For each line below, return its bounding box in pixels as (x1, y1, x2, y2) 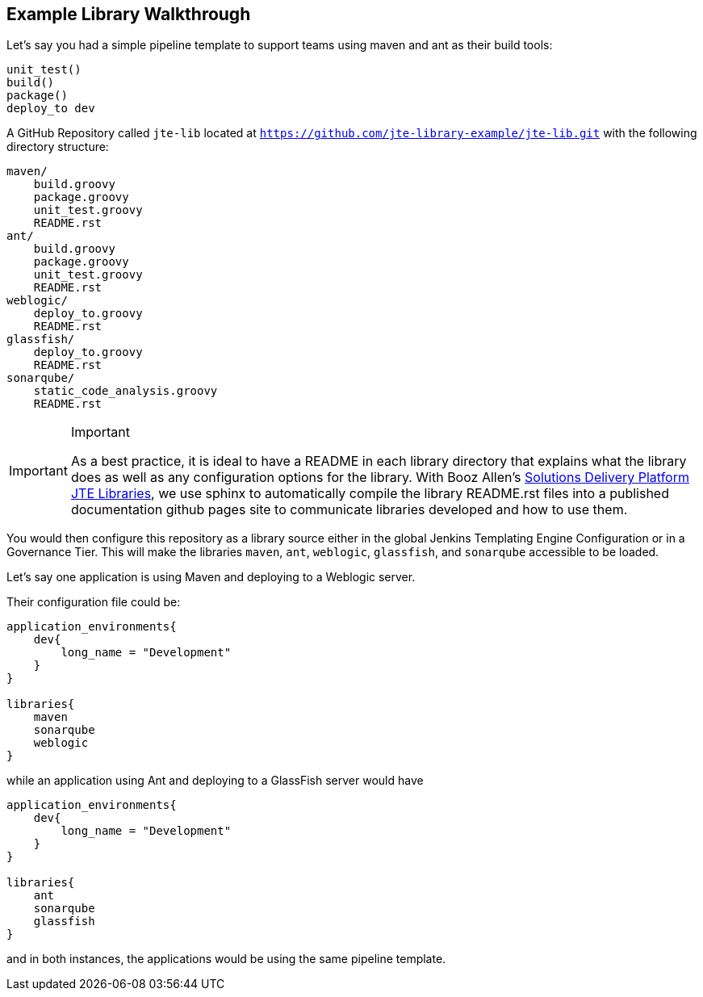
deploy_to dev (6, 102, 95, 115)
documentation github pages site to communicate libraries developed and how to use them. (70, 501, 628, 518)
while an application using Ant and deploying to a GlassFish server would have (6, 773, 424, 788)
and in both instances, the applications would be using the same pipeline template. (6, 952, 446, 966)
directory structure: (6, 140, 109, 154)
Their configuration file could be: (6, 595, 181, 610)
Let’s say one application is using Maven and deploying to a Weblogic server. (6, 570, 416, 584)
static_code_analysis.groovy (33, 384, 218, 398)
